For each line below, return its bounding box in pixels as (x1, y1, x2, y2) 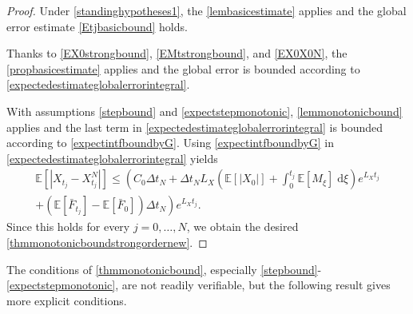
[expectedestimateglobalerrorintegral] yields (6, 149, 218, 166)
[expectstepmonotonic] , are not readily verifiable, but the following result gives (6, 276, 391, 293)
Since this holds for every (6, 218, 130, 235)
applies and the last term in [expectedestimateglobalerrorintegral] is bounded (6, 118, 383, 135)
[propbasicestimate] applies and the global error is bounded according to (6, 60, 360, 77)
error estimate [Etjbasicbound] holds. (6, 18, 188, 34)
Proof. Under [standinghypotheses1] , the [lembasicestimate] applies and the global (6, 2, 407, 18)
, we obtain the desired (186, 218, 299, 235)
